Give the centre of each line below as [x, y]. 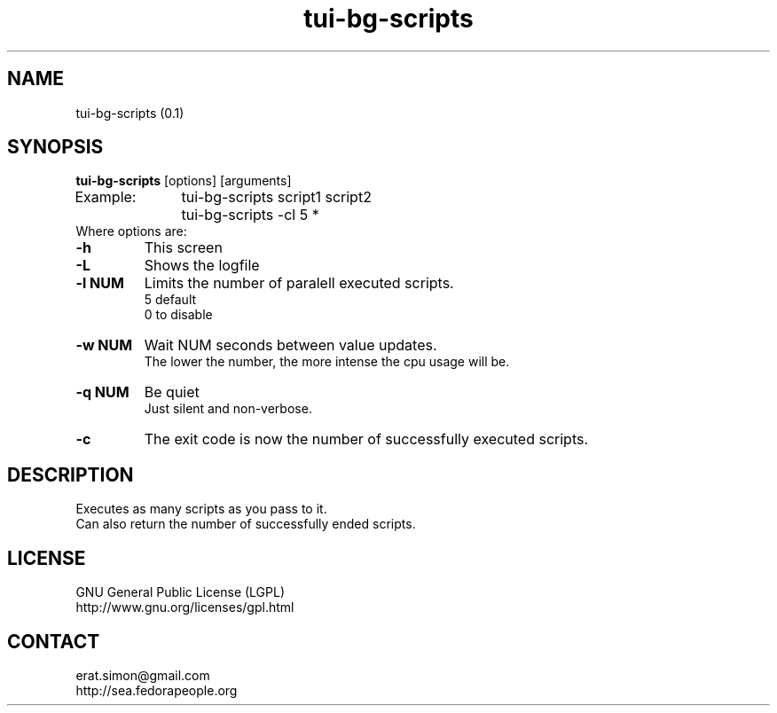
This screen [183, 248]
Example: [106, 197]
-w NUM [104, 345]
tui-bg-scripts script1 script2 [276, 197]
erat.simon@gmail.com [143, 675]
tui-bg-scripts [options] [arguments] [184, 181]
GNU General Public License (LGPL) [181, 592]
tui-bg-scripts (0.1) [130, 113]
